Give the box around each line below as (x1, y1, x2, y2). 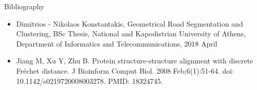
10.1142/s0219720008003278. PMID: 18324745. (16, 75, 163, 86)
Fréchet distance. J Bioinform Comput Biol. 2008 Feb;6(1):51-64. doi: (16, 65, 234, 76)
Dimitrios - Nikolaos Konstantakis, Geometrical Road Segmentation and (16, 18, 243, 29)
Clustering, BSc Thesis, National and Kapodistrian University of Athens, (16, 28, 246, 39)
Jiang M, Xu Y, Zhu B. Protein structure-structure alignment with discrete (16, 55, 253, 66)
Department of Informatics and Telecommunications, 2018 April (16, 38, 218, 49)
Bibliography (4, 1, 45, 11)
